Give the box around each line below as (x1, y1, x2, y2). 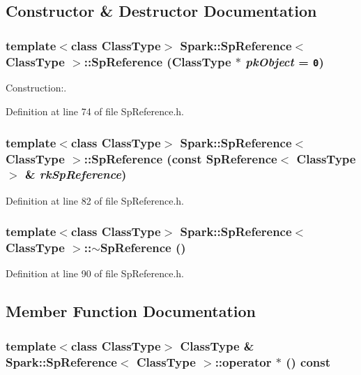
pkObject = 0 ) (245, 52, 324, 70)
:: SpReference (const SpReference (84, 149, 277, 167)
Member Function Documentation (6, 300, 256, 322)
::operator (215, 353, 272, 370)
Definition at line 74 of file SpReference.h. (6, 104, 184, 119)
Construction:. (6, 80, 67, 95)
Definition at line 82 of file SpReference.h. (6, 193, 184, 207)
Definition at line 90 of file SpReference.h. (6, 266, 184, 281)
